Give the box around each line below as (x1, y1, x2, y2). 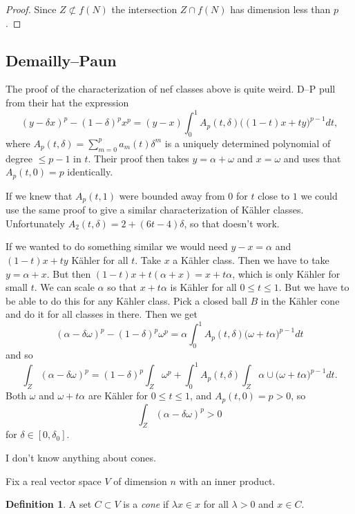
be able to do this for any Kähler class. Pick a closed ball (6, 293, 247, 307)
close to (258, 188, 290, 202)
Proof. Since (6, 2, 57, 16)
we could (300, 188, 338, 202)
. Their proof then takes (88, 151, 189, 165)
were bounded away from (119, 188, 225, 202)
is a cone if (123, 497, 169, 511)
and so (6, 348, 33, 362)
